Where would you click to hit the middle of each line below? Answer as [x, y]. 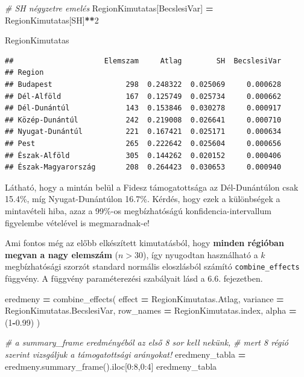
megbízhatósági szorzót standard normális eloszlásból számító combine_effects [152, 266]
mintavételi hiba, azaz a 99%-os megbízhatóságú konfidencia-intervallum [138, 210]
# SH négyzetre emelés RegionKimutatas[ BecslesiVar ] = [109, 8]
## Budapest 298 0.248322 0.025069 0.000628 [143, 84]
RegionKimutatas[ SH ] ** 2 [52, 20]
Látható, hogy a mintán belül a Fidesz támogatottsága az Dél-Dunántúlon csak [152, 187]
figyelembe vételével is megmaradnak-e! [78, 222]
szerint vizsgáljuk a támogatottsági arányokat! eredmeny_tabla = [125, 354]
